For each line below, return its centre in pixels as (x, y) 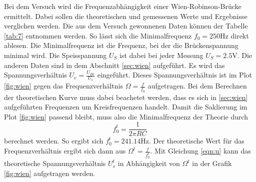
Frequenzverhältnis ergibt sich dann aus (65, 151)
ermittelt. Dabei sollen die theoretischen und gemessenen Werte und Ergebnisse (126, 16)
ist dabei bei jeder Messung (161, 55)
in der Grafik (212, 163)
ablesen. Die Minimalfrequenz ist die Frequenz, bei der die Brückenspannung (121, 45)
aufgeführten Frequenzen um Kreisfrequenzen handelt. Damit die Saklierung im (126, 107)
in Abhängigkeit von (149, 163)
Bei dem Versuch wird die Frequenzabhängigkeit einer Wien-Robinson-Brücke (123, 6)
